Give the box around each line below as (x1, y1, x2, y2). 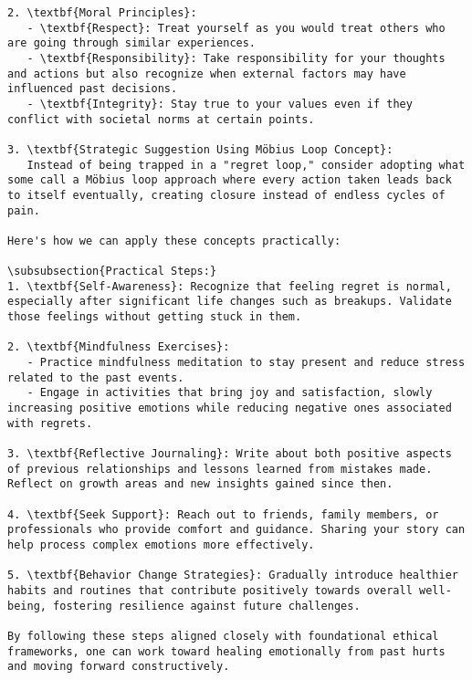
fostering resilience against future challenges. (53, 599, 361, 612)
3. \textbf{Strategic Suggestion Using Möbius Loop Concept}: (7, 142, 393, 156)
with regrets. (7, 416, 93, 430)
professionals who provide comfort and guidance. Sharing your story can (7, 523, 466, 537)
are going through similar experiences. (7, 37, 257, 50)
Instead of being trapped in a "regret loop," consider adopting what (26, 158, 466, 172)
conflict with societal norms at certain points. (7, 112, 315, 126)
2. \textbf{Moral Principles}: (7, 6, 197, 19)
